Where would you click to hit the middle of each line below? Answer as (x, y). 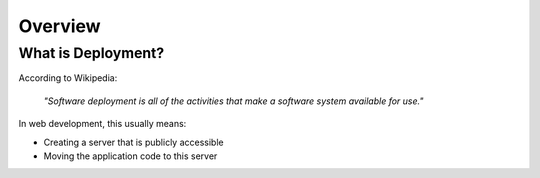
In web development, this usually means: (102, 124)
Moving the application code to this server (130, 156)
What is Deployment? (91, 53)
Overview (59, 26)
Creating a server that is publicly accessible (133, 142)
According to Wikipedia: (68, 78)
